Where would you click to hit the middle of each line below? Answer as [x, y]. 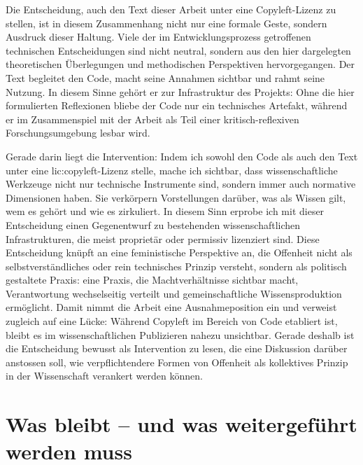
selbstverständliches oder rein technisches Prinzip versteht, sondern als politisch [176, 266]
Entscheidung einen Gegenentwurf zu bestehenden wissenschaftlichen [153, 224]
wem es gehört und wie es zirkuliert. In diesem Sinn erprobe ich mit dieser [165, 211]
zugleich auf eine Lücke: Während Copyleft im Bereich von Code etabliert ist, [172, 321]
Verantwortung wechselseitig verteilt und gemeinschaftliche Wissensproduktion [174, 293]
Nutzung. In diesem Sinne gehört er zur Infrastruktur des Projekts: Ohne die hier [180, 91]
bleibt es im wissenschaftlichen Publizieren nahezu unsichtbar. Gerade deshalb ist [180, 334]
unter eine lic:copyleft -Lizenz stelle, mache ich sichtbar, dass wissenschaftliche [172, 170]
